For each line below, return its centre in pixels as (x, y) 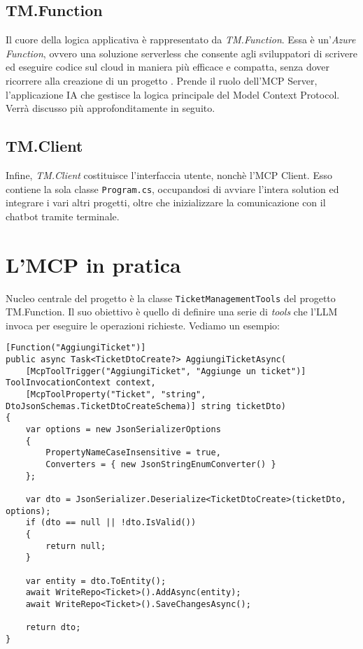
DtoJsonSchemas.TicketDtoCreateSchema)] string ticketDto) (146, 406)
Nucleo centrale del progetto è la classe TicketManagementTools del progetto (171, 298)
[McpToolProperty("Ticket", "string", (116, 394)
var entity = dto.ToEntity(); (96, 581)
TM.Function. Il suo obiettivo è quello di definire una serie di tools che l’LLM (172, 312)
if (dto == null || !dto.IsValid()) (111, 523)
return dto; (53, 628)
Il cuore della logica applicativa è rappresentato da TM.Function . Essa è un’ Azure (181, 40)
